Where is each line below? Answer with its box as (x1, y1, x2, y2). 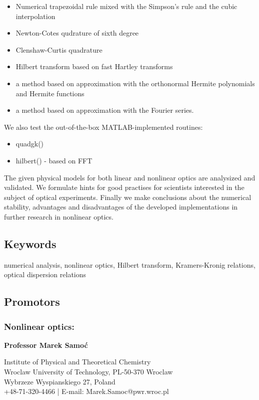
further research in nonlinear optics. (4, 211, 113, 222)
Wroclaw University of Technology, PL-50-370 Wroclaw (4, 366, 173, 377)
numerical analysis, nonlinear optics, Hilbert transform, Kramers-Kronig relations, (4, 259, 255, 270)
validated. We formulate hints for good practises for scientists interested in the (4, 182, 244, 192)
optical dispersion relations (4, 269, 86, 280)
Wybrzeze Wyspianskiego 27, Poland (4, 376, 115, 386)
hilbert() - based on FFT (15, 155, 92, 165)
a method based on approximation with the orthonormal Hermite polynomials (15, 78, 255, 88)
